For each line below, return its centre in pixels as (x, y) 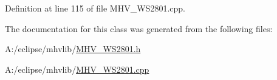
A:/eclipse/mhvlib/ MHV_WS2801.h (73, 49)
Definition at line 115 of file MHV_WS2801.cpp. (95, 8)
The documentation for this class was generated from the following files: (139, 28)
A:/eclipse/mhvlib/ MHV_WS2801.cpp (77, 69)
